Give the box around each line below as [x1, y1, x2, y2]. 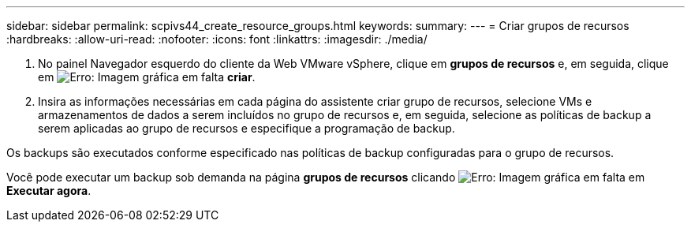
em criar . [38, 70, 256, 84]
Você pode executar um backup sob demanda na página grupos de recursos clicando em [6, 170, 645, 184]
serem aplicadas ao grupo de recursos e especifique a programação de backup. [38, 121, 455, 135]
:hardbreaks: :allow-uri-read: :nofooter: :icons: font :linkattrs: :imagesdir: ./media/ [6, 32, 428, 46]
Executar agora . [6, 184, 92, 197]
